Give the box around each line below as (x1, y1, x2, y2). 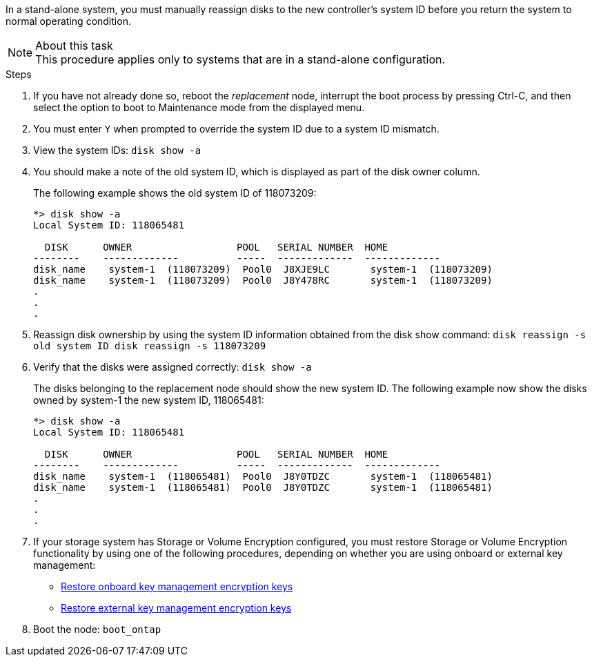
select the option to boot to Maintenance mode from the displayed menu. (33, 101, 365, 113)
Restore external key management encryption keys (61, 602, 292, 614)
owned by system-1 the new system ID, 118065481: (33, 394, 264, 406)
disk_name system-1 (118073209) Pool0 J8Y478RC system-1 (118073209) (33, 275, 493, 286)
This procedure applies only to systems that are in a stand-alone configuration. (35, 52, 446, 66)
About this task (35, 39, 113, 52)
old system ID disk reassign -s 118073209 (33, 340, 266, 351)
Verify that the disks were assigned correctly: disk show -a (33, 361, 312, 373)
